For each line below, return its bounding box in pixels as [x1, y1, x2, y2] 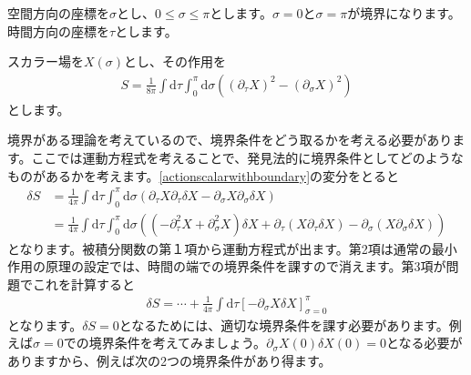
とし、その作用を [124, 52, 227, 71]
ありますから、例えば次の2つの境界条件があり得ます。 [7, 350, 332, 370]
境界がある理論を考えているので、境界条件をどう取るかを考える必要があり [7, 130, 453, 149]
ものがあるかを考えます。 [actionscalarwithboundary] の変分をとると [7, 166, 400, 185]
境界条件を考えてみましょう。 [88, 333, 267, 352]
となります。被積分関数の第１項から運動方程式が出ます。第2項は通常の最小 [7, 238, 457, 258]
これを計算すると [32, 274, 135, 293]
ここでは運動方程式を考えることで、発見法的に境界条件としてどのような [31, 148, 464, 167]
